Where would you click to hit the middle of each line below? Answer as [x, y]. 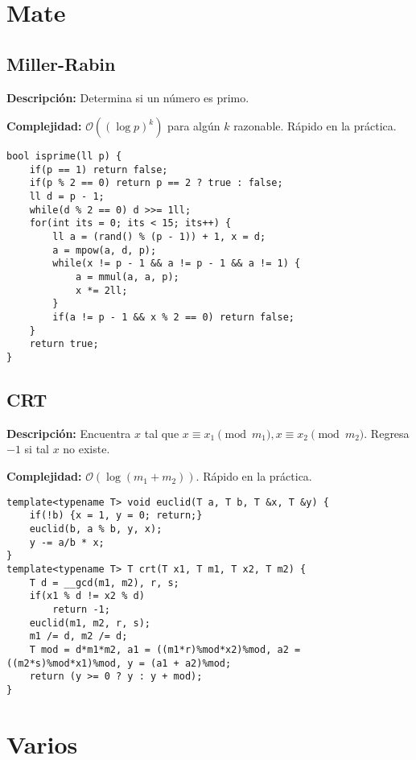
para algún [194, 126]
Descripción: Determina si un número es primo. [128, 97]
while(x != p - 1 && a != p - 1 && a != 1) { [177, 264]
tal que [162, 433]
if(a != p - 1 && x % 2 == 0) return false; [173, 318]
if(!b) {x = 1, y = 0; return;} [116, 516]
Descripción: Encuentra [69, 433]
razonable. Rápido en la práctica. [315, 126]
